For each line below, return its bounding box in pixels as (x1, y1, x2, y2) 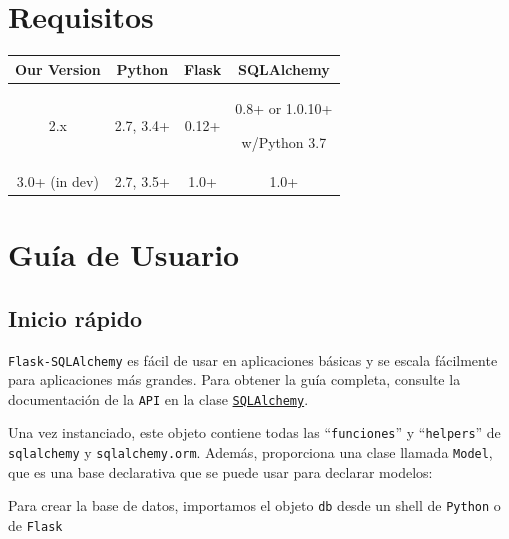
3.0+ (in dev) (16, 170, 99, 191)
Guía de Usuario (8, 234, 240, 275)
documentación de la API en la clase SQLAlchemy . (8, 388, 309, 409)
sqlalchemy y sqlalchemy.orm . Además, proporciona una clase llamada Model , (8, 442, 493, 463)
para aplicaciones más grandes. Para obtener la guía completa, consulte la (8, 369, 461, 390)
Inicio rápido (8, 302, 143, 333)
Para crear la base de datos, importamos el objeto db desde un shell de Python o (8, 495, 501, 516)
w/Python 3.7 (241, 132, 327, 153)
